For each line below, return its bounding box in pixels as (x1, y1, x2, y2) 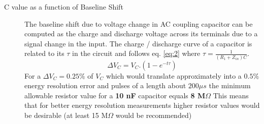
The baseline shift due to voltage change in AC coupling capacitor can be (24, 18, 253, 29)
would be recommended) (115, 110, 192, 120)
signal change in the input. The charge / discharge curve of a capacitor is (24, 38, 252, 48)
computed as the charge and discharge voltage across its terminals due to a (24, 28, 258, 39)
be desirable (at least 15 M (24, 110, 108, 120)
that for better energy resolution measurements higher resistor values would (24, 100, 260, 110)
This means (213, 90, 249, 100)
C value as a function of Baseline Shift (4, 2, 123, 12)
